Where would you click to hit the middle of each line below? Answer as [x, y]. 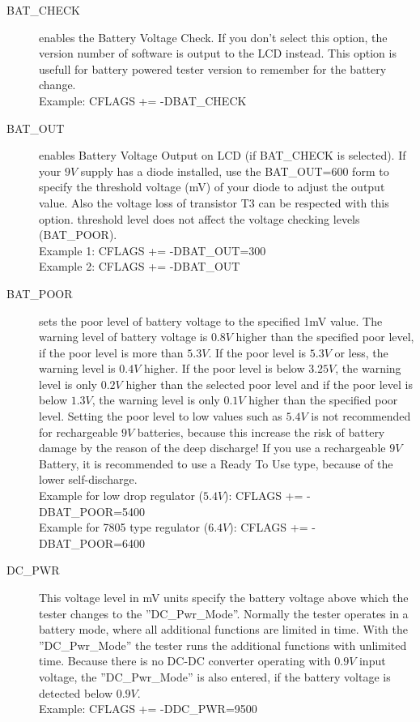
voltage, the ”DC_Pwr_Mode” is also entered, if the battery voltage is [215, 676]
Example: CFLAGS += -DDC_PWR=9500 [148, 709]
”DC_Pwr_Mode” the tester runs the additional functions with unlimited [223, 645]
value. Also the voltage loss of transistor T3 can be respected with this [214, 202]
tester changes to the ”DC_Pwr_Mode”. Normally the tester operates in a [224, 613]
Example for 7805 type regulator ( [124, 527]
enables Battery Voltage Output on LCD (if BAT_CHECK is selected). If [223, 155]
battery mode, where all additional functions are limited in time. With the [224, 629]
